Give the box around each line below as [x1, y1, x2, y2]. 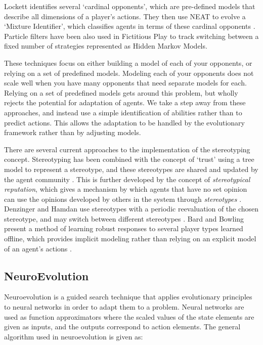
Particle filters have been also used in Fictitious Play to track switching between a [4, 30, 259, 41]
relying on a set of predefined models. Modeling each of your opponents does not [4, 67, 254, 78]
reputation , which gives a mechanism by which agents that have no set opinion [4, 184, 247, 194]
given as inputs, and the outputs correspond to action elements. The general [4, 321, 241, 332]
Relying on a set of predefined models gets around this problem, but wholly [4, 87, 238, 98]
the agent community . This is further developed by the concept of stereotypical [4, 174, 250, 184]
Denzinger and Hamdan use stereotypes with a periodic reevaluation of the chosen [4, 203, 259, 214]
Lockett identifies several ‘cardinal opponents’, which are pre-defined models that [4, 1, 255, 11]
